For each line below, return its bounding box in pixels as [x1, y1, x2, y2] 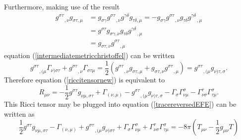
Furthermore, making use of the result [4, 1, 120, 11]
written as [4, 108, 35, 119]
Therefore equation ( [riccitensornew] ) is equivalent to [4, 74, 165, 85]
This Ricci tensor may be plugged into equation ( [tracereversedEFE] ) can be [4, 99, 237, 109]
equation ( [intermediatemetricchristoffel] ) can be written [4, 50, 175, 61]
